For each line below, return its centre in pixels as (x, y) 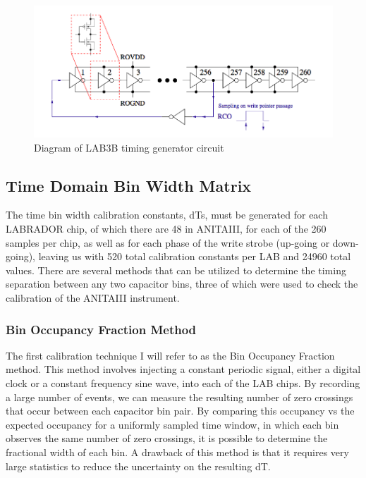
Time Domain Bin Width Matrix (129, 185)
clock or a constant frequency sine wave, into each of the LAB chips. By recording (183, 383)
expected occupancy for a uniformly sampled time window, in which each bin (172, 424)
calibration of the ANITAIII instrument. (93, 298)
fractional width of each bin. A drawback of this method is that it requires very (177, 452)
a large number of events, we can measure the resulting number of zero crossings (179, 397)
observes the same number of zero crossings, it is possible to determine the (167, 438)
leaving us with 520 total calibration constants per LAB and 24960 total (195, 256)
